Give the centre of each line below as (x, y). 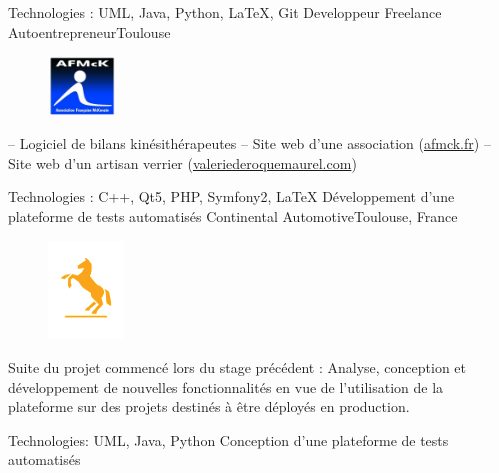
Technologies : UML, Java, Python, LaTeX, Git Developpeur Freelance (225, 12)
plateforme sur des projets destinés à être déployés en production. (209, 406)
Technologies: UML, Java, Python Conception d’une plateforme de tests (228, 439)
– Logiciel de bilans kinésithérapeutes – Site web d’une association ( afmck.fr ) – (249, 143)
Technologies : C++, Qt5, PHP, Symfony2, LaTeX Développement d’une (231, 196)
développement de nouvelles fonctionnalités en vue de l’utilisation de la (226, 386)
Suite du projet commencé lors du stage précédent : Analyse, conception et (237, 366)
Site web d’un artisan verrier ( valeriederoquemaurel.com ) (182, 162)
